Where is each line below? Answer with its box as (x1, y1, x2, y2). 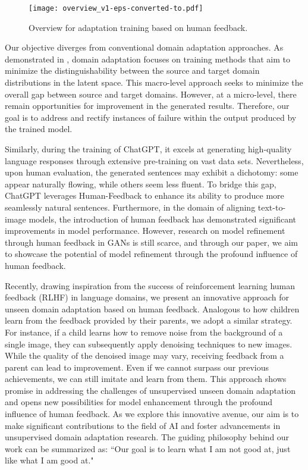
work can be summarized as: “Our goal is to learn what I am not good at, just (5, 442, 291, 455)
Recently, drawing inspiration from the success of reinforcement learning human (5, 279, 296, 292)
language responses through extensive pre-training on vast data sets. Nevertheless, (5, 154, 304, 167)
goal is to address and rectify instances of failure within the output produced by (5, 111, 297, 123)
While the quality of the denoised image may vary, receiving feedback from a (5, 349, 284, 362)
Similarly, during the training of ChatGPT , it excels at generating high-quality (5, 143, 292, 155)
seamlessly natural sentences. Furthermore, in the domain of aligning (5, 200, 256, 213)
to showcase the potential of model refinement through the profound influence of (5, 247, 298, 260)
